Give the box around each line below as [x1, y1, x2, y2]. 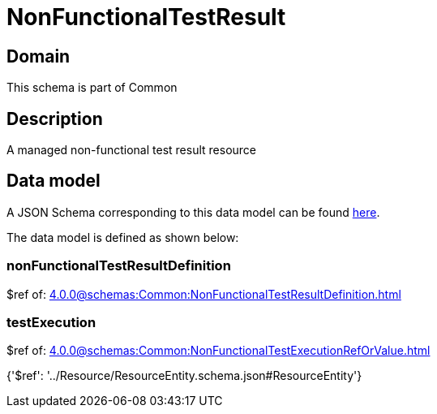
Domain [6, 45, 71, 67]
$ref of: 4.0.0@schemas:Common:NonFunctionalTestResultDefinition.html [6, 287, 401, 301]
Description [6, 108, 103, 129]
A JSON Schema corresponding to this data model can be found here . [6, 205, 380, 219]
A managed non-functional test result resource [6, 143, 256, 157]
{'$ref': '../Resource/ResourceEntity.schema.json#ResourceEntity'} [6, 369, 362, 383]
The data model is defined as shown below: [6, 230, 239, 244]
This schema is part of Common [6, 80, 178, 95]
